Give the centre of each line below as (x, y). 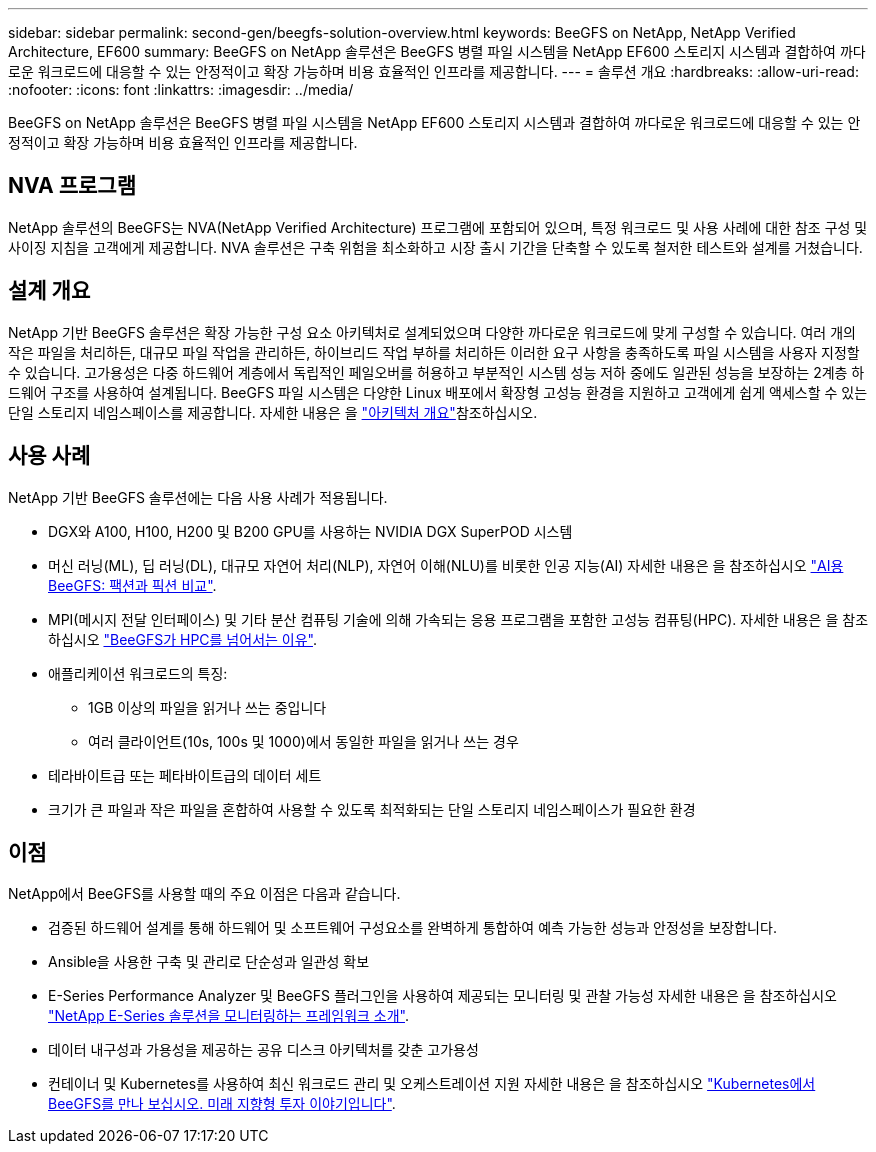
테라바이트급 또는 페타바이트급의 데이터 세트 (185, 775)
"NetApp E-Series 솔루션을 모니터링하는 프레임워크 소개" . (229, 1016)
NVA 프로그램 (72, 186)
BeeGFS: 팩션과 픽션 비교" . (132, 585)
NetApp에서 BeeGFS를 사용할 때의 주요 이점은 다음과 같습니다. (204, 894)
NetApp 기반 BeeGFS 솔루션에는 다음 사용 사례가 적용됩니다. (198, 497)
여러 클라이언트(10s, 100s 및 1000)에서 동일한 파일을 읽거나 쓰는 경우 (303, 741)
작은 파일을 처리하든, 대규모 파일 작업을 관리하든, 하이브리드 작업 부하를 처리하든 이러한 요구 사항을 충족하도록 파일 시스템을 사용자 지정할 (434, 352)
